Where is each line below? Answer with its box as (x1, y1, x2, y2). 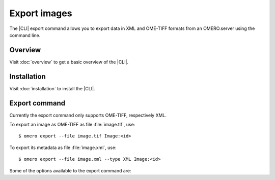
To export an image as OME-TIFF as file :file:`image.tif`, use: (9, 122, 135, 128)
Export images (9, 8, 72, 19)
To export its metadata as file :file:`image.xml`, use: (9, 145, 117, 151)
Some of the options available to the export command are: (9, 167, 132, 173)
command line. (9, 32, 41, 38)
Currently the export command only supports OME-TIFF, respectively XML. (9, 112, 167, 118)
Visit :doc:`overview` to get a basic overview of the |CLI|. (9, 59, 129, 65)
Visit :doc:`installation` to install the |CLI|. (9, 85, 95, 91)
